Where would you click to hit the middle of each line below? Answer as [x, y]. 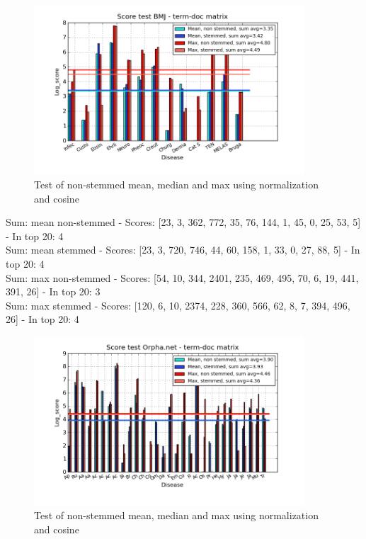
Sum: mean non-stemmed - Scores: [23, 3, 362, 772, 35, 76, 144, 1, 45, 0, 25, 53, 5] [183, 222]
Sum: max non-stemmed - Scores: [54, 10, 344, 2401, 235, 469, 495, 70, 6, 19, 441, [182, 277]
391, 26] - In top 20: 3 [53, 291]
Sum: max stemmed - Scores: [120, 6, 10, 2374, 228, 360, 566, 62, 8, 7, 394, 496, [178, 305]
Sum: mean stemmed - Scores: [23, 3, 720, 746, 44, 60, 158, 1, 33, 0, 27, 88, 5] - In [183, 250]
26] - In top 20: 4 [42, 319]
